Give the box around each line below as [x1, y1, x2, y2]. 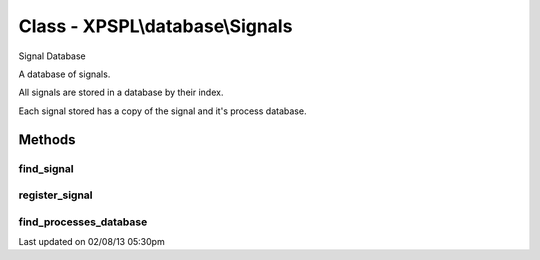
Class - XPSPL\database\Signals [18, 15, 293, 37]
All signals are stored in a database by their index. [18, 86, 224, 99]
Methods [18, 131, 76, 148]
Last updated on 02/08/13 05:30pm [18, 236, 165, 247]
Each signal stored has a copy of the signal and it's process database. [18, 105, 307, 117]
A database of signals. [18, 68, 111, 80]
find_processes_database [18, 215, 148, 229]
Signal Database [18, 50, 87, 62]
